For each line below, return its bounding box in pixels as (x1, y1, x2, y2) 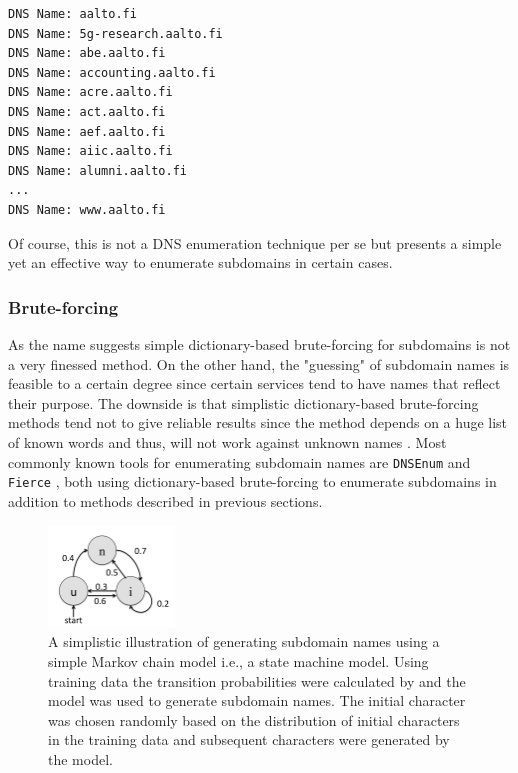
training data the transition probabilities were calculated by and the (48, 670, 466, 691)
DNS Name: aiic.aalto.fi (8, 144, 173, 159)
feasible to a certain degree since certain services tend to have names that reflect (8, 373, 501, 394)
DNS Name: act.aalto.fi (8, 104, 166, 119)
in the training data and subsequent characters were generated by (48, 729, 450, 750)
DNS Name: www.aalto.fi (8, 202, 166, 217)
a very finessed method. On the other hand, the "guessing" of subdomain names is (8, 353, 510, 374)
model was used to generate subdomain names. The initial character (48, 690, 466, 711)
